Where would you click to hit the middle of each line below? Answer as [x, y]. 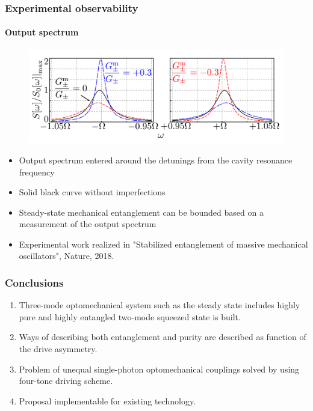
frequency [37, 172]
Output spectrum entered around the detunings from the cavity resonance [156, 160]
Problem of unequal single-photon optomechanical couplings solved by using [159, 369]
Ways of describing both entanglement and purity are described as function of [163, 337]
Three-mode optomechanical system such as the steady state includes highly [160, 305]
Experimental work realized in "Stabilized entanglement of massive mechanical [163, 244]
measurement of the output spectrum [88, 224]
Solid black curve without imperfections [92, 192]
